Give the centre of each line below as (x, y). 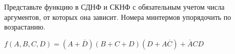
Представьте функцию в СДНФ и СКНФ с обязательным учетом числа (114, 7)
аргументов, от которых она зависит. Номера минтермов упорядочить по (118, 17)
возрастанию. (25, 27)
